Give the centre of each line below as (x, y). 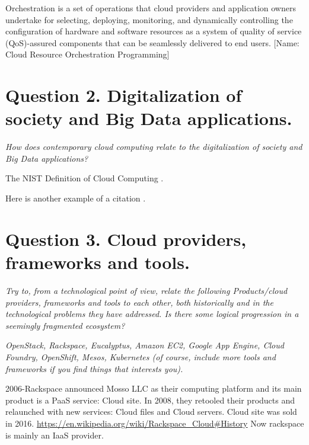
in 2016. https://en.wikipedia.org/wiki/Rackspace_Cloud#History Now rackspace (155, 423)
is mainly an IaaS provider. (55, 435)
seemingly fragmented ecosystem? (65, 325)
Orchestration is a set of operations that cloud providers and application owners (151, 8)
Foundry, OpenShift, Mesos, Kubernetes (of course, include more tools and (141, 356)
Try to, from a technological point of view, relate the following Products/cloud (146, 290)
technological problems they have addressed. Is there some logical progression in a (152, 314)
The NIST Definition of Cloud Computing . (85, 178)
